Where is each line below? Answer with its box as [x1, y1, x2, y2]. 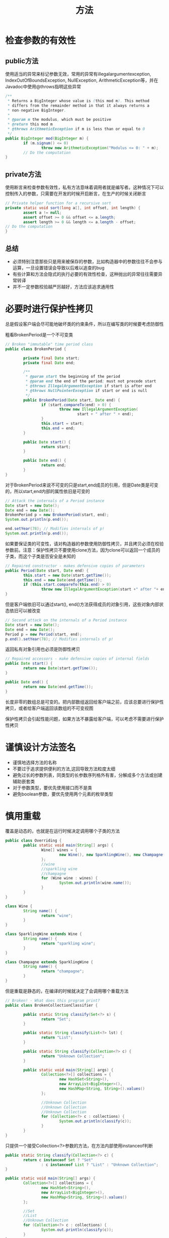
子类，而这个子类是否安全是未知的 [5, 553, 76, 559]
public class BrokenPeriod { [5, 346, 66, 352]
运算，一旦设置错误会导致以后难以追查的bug [12, 265, 105, 271]
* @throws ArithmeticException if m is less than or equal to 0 [7, 127, 145, 132]
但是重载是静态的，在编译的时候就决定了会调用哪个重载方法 [5, 988, 129, 994]
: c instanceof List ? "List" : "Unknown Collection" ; [41, 1162, 158, 1167]
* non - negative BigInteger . [7, 108, 66, 113]
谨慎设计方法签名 [5, 741, 76, 753]
